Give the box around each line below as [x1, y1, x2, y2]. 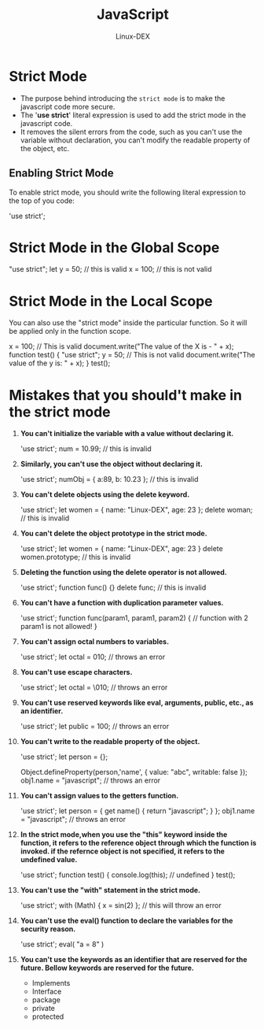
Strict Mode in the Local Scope [9, 292, 213, 310]
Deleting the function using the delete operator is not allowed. [20, 568, 227, 577]
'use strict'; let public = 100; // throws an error [20, 722, 170, 731]
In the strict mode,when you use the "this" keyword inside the [20, 830, 228, 839]
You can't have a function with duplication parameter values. [20, 598, 224, 608]
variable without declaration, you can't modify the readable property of [20, 135, 251, 145]
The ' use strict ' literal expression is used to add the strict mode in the [20, 110, 247, 120]
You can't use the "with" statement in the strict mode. [20, 886, 201, 895]
